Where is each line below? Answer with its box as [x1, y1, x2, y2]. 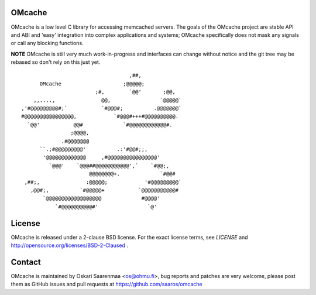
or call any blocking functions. [11, 40, 84, 47]
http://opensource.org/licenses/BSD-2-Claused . [11, 242, 129, 249]
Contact [11, 257, 41, 267]
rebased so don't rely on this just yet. [11, 59, 101, 66]
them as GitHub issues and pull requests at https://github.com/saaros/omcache [11, 281, 202, 288]
